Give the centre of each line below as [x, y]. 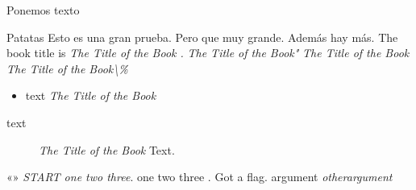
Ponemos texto [43, 10]
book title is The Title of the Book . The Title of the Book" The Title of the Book [208, 53]
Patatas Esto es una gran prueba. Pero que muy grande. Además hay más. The [202, 37]
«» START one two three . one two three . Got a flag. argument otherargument [200, 177]
